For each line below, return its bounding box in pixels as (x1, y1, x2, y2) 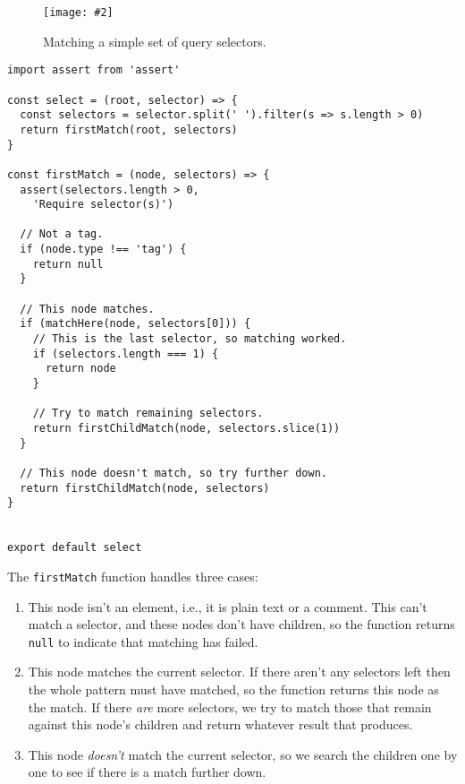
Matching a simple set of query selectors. (43, 31, 266, 50)
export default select (7, 541, 142, 555)
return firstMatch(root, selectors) (20, 123, 238, 136)
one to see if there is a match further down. (28, 762, 266, 781)
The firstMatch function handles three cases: (7, 566, 258, 585)
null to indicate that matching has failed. (28, 632, 258, 650)
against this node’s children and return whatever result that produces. (28, 715, 413, 734)
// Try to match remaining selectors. (32, 407, 264, 420)
